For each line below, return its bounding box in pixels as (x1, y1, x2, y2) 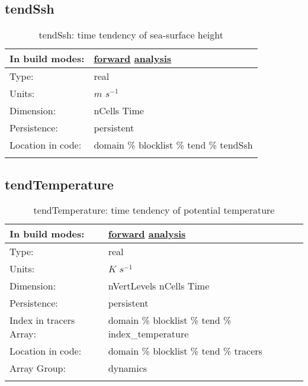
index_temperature (108, 327, 189, 341)
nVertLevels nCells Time (108, 279, 210, 293)
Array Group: (9, 361, 66, 375)
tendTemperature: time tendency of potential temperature (33, 203, 275, 217)
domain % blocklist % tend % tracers (108, 344, 262, 358)
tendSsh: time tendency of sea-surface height (38, 28, 223, 42)
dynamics (108, 361, 147, 375)
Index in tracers (9, 313, 75, 327)
